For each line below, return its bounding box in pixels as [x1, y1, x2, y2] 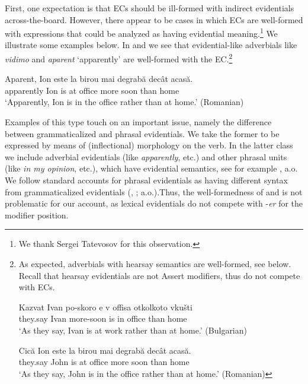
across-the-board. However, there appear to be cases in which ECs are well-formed [5, 13, 303, 26]
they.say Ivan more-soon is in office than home [18, 312, 187, 325]
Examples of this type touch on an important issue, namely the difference [5, 116, 272, 128]
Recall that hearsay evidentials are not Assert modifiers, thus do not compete [18, 269, 300, 281]
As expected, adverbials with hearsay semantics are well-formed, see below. [18, 258, 291, 269]
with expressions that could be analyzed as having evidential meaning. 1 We [5, 26, 278, 39]
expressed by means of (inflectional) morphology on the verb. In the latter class [5, 139, 293, 151]
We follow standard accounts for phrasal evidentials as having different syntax [5, 174, 288, 186]
